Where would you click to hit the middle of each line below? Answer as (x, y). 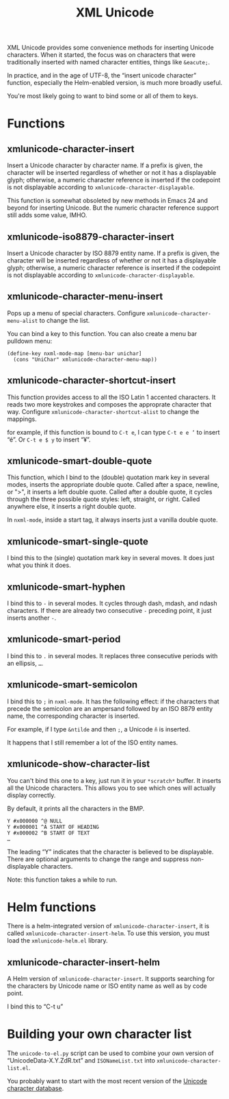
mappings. (22, 419)
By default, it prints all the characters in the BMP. (76, 808)
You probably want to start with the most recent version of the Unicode (107, 1081)
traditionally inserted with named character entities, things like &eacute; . (109, 62)
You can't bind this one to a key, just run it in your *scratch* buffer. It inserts (114, 780)
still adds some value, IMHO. (47, 215)
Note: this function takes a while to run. (62, 880)
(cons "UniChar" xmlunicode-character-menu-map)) (85, 359)
